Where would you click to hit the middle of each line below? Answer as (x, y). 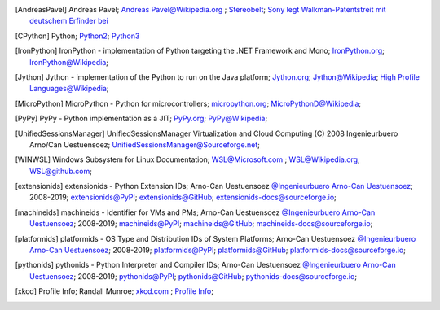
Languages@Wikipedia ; (69, 89)
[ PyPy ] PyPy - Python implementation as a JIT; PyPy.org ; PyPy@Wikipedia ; (141, 119)
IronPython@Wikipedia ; (69, 62)
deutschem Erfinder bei (69, 21)
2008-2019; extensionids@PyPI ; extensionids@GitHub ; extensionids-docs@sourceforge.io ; (183, 197)
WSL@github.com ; (61, 171)
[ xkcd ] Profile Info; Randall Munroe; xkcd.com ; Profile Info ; (114, 291)
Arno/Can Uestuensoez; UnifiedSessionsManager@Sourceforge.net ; (145, 144)
